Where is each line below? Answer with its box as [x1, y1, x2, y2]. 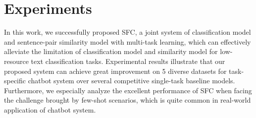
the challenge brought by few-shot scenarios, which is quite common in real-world [4, 95, 251, 105]
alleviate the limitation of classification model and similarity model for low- [4, 46, 233, 57]
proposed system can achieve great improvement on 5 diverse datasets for [4, 65, 227, 76]
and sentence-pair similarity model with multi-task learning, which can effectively [4, 36, 251, 47]
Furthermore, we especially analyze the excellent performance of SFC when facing [4, 85, 252, 95]
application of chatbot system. [4, 104, 96, 115]
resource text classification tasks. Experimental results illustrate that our [4, 56, 225, 66]
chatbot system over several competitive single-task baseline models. [28, 75, 235, 86]
